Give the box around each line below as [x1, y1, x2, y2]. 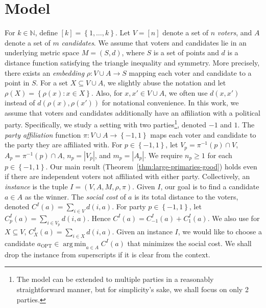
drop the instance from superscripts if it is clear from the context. [5, 249, 210, 259]
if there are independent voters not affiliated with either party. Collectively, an [5, 171, 250, 182]
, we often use [164, 87, 208, 98]
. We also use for [207, 212, 260, 223]
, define [35, 27, 58, 38]
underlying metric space [5, 47, 79, 58]
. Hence [87, 212, 111, 223]
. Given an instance [112, 226, 173, 237]
